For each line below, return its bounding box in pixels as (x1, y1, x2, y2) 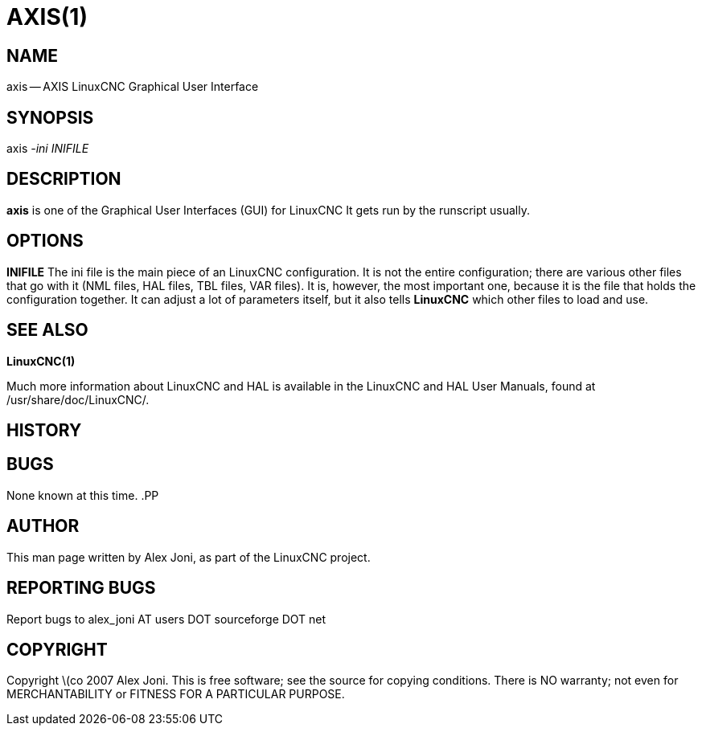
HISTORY (6, 419, 82, 440)
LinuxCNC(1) (6, 354, 76, 368)
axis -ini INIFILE (6, 141, 89, 156)
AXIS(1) (6, 3, 88, 31)
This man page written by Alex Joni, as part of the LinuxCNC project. (6, 550, 371, 564)
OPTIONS (6, 231, 84, 251)
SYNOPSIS (6, 107, 94, 128)
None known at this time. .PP (6, 488, 159, 502)
